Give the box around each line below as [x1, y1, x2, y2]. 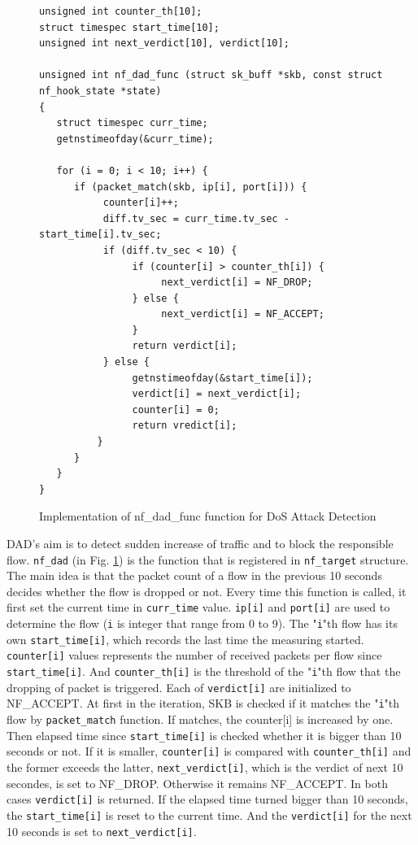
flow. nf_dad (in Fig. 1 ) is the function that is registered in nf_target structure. [7, 551, 409, 568]
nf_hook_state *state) [39, 85, 162, 97]
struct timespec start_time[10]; [39, 21, 220, 33]
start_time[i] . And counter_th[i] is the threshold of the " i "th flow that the [7, 663, 401, 680]
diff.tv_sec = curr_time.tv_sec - [102, 212, 290, 224]
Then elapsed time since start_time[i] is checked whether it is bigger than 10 [7, 726, 402, 743]
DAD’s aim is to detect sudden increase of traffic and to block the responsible [7, 535, 394, 551]
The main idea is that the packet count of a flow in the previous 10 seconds [7, 567, 382, 584]
